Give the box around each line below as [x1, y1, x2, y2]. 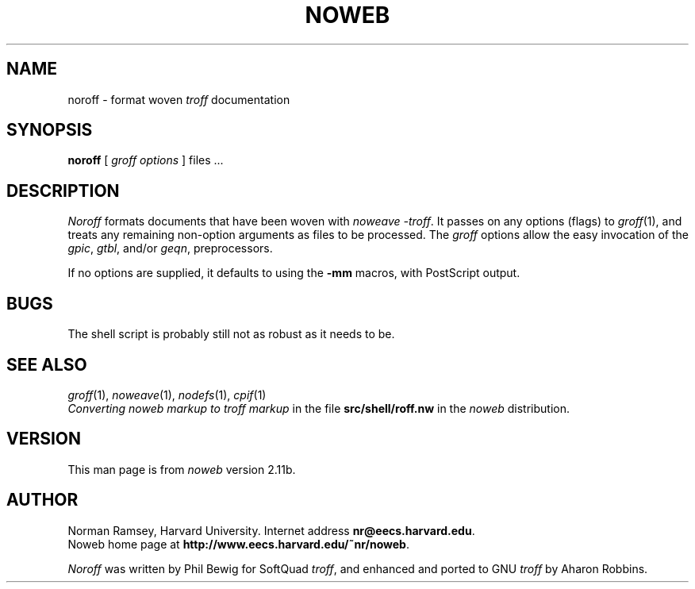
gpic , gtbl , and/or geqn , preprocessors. [67, 241, 273, 256]
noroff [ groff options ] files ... [67, 153, 224, 167]
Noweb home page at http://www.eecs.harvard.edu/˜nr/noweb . [67, 537, 409, 551]
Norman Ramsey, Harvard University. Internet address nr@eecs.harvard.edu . [67, 523, 475, 537]
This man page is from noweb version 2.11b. [67, 462, 296, 476]
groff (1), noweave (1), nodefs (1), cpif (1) [67, 387, 267, 402]
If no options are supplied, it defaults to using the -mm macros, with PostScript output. [67, 266, 520, 280]
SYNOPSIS [6, 120, 93, 141]
